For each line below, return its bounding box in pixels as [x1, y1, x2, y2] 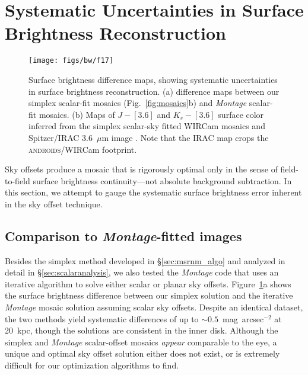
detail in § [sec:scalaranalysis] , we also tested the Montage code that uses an [5, 266, 279, 278]
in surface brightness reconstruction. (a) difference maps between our [28, 85, 280, 97]
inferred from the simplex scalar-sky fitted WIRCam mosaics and [28, 120, 265, 132]
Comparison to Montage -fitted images [5, 226, 242, 245]
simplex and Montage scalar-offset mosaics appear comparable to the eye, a [5, 335, 277, 348]
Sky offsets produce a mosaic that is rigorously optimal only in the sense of [5, 163, 278, 175]
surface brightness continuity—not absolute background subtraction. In [33, 174, 292, 187]
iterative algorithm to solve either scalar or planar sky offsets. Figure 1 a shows [5, 277, 291, 290]
